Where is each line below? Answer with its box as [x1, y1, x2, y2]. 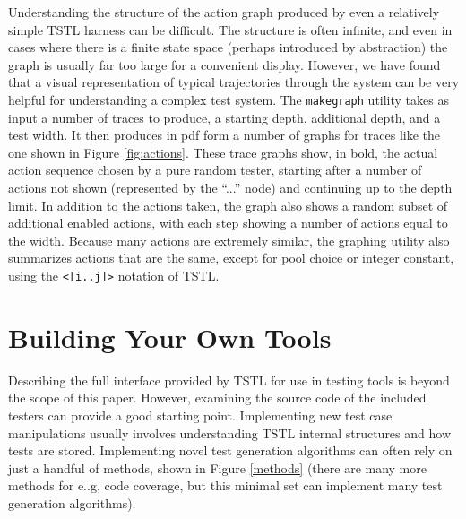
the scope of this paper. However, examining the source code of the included [8, 388, 427, 407]
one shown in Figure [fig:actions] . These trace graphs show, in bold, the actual [8, 143, 438, 161]
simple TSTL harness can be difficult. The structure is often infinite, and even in [8, 20, 453, 39]
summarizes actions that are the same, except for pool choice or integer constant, [8, 248, 454, 267]
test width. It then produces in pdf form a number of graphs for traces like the [8, 125, 441, 144]
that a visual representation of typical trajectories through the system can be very [8, 73, 460, 91]
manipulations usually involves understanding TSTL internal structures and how [8, 423, 451, 442]
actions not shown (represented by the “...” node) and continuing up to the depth [8, 178, 453, 196]
